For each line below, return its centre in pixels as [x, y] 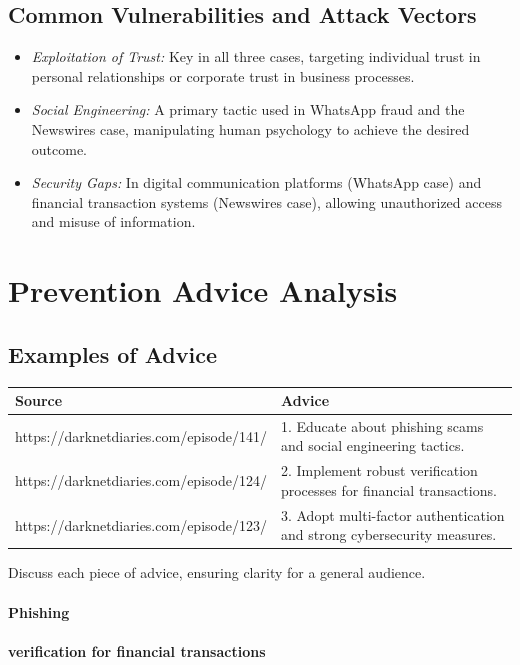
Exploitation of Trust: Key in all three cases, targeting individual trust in [256, 56]
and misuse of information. [113, 221]
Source [39, 400]
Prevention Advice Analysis [203, 290]
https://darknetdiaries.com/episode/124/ [141, 480]
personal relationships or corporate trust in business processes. [223, 75]
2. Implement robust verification [379, 470]
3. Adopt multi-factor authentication [392, 514]
